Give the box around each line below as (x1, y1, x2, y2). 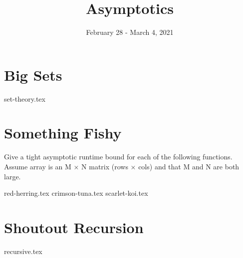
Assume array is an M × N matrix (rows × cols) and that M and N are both (4, 161, 240, 171)
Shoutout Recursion (4, 217, 144, 237)
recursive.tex (4, 246, 42, 256)
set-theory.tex (4, 93, 45, 104)
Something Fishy (4, 123, 122, 143)
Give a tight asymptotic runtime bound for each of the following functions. (4, 151, 233, 162)
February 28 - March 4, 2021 (86, 27, 174, 37)
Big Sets (4, 64, 62, 85)
